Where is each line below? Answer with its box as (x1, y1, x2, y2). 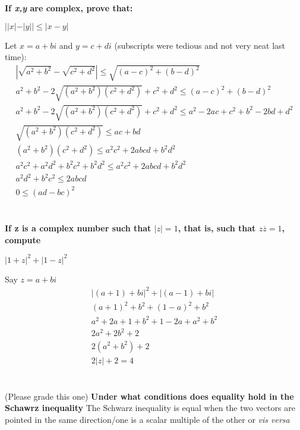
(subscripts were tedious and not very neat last (114, 39, 286, 51)
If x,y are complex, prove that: (5, 2, 133, 14)
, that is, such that (178, 222, 256, 234)
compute (5, 233, 41, 246)
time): (5, 51, 27, 63)
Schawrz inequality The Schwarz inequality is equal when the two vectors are (5, 401, 295, 414)
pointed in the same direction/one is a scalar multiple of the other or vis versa (5, 413, 290, 425)
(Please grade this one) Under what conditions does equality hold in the (5, 390, 294, 402)
